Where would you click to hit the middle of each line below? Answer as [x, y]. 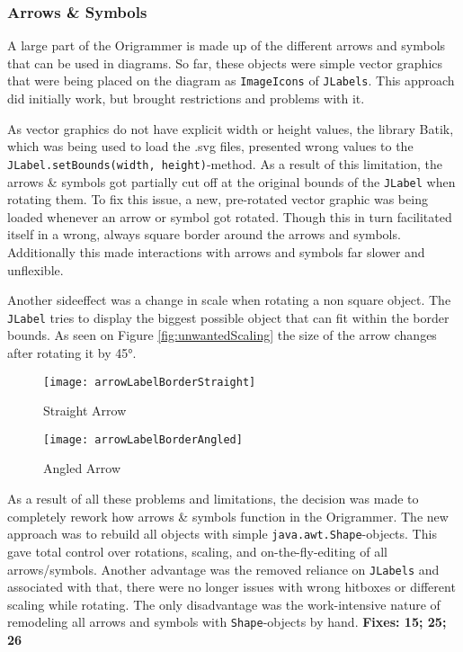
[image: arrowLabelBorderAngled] [143, 439]
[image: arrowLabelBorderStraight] [150, 382]
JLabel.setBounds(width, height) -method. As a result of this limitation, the [225, 163]
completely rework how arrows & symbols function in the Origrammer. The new [228, 516]
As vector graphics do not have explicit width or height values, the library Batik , [231, 128]
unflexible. [36, 269]
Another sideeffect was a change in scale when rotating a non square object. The [229, 300]
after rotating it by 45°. [72, 352]
